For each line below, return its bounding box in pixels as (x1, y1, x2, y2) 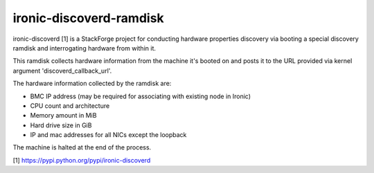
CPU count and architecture (30, 101, 110, 110)
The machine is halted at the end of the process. (12, 143, 152, 152)
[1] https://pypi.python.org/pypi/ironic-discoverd (12, 156, 151, 164)
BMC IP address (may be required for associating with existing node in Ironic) (30, 92, 251, 100)
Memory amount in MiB (30, 111, 97, 120)
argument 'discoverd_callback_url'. (12, 66, 112, 75)
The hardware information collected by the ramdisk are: (12, 80, 172, 88)
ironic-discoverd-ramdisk (12, 10, 164, 26)
